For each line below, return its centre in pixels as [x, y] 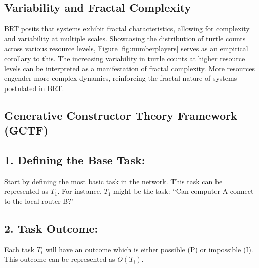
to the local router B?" [39, 200]
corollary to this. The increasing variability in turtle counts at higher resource [125, 58]
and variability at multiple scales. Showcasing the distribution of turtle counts [125, 38]
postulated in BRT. [34, 88]
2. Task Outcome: [51, 228]
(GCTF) [26, 130]
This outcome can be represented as [60, 259]
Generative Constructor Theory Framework [121, 115]
